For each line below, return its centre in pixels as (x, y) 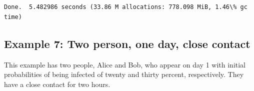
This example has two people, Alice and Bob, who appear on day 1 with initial (125, 64)
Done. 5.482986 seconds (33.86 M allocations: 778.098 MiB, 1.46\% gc (126, 7)
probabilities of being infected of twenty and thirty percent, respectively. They (124, 74)
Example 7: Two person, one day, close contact (127, 43)
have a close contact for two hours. (57, 84)
